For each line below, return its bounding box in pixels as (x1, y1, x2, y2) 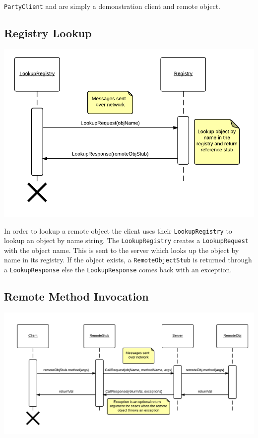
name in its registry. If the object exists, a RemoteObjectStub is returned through (4, 254, 252, 265)
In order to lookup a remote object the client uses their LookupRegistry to (4, 225, 232, 236)
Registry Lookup (4, 25, 92, 41)
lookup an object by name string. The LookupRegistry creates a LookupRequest (4, 235, 249, 246)
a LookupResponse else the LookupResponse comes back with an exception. (4, 264, 232, 275)
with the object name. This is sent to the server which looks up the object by (4, 245, 239, 255)
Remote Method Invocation (4, 289, 149, 304)
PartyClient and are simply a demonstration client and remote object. (4, 1, 221, 11)
